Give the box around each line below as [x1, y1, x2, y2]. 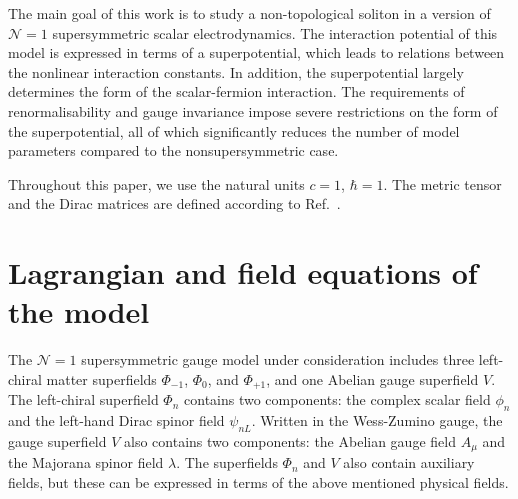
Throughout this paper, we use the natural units [8, 173, 305, 194]
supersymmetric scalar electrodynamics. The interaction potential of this [52, 22, 498, 43]
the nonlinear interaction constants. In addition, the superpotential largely [8, 61, 464, 82]
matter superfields [46, 368, 157, 389]
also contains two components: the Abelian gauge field [124, 430, 456, 451]
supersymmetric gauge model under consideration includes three [81, 349, 475, 370]
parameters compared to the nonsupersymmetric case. [8, 140, 339, 161]
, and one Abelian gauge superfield [266, 368, 479, 389]
